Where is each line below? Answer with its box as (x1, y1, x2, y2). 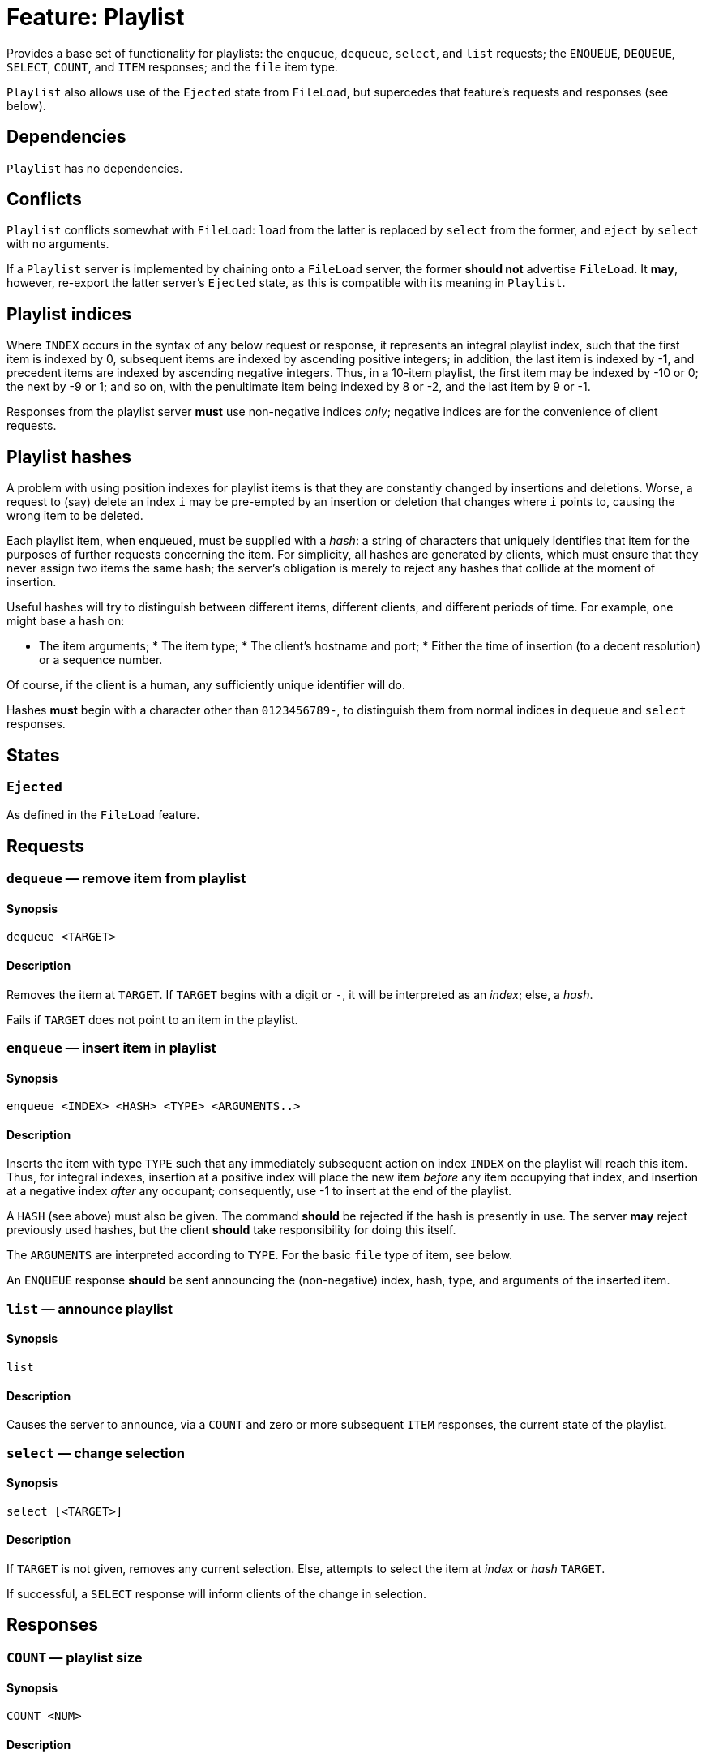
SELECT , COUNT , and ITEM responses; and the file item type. (6, 59, 338, 74)
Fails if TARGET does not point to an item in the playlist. (6, 1012, 298, 1027)
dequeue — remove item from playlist (6, 870, 246, 887)
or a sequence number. (39, 653, 163, 667)
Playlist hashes (6, 446, 132, 467)
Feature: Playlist (6, 3, 185, 31)
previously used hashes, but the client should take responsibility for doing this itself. (6, 1223, 456, 1237)
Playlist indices (6, 303, 131, 324)
